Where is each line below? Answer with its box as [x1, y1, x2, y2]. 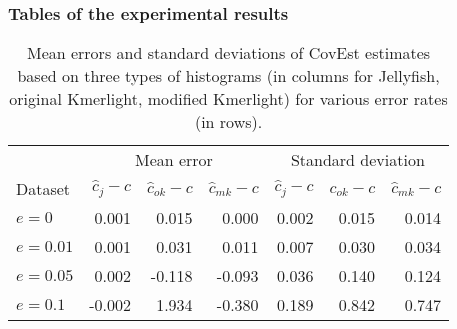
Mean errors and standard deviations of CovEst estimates [26, 41, 431, 65]
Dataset [16, 177, 71, 201]
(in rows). [194, 110, 263, 134]
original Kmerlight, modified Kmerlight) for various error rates [9, 87, 448, 111]
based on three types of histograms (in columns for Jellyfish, [17, 64, 440, 88]
